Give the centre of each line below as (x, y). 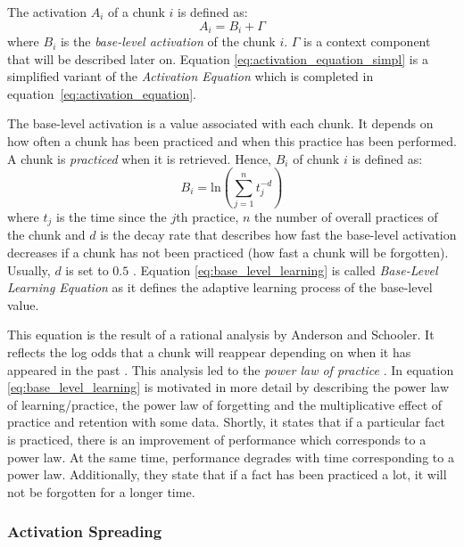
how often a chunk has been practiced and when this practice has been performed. (232, 141)
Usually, (29, 269)
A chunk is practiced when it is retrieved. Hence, (139, 158)
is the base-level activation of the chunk (168, 41)
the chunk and (46, 235)
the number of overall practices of (346, 216)
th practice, (207, 216)
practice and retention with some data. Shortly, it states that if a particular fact (226, 422)
